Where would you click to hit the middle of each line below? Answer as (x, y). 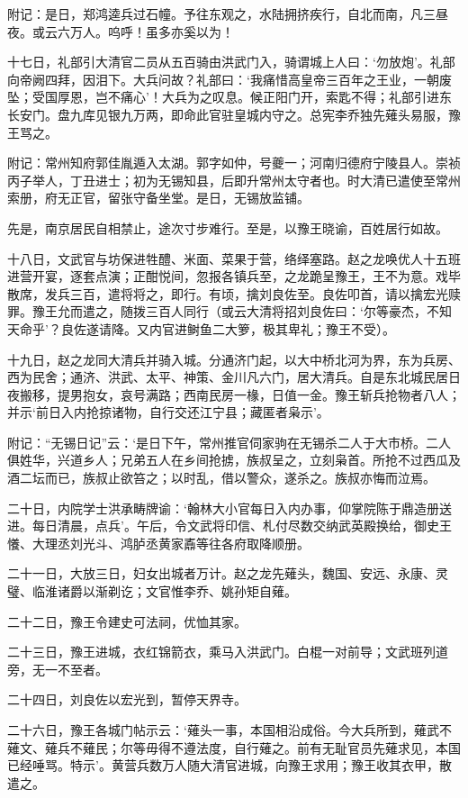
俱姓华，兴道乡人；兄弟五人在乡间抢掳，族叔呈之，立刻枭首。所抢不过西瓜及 (234, 460)
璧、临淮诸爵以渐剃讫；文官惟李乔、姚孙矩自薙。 (152, 591)
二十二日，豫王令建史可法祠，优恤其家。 (127, 621)
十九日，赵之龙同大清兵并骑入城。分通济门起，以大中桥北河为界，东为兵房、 (234, 359)
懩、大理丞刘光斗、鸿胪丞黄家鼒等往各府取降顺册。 (158, 543)
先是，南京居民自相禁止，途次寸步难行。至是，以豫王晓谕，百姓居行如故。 (228, 227)
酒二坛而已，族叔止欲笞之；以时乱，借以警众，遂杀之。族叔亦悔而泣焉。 (221, 478)
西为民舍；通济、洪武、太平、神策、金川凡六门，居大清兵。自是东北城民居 (228, 377)
